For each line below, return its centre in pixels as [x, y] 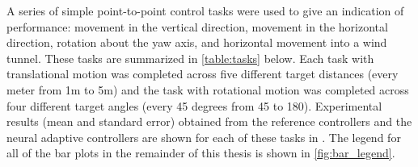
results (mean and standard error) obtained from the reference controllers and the [209, 121]
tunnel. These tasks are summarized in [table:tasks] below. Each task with [190, 58]
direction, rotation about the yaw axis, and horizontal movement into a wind [197, 42]
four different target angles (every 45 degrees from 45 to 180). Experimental [194, 105]
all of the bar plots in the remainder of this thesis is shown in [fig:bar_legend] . [201, 153]
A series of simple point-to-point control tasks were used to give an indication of [205, 10]
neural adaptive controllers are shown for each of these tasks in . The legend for [204, 137]
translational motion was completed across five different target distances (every [203, 74]
